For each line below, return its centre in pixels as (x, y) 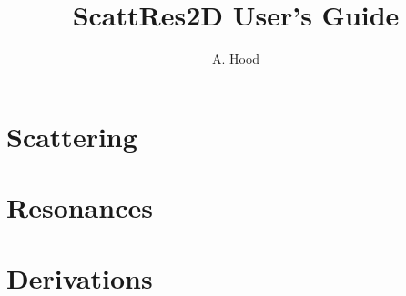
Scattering (72, 136)
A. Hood (236, 59)
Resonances (80, 207)
